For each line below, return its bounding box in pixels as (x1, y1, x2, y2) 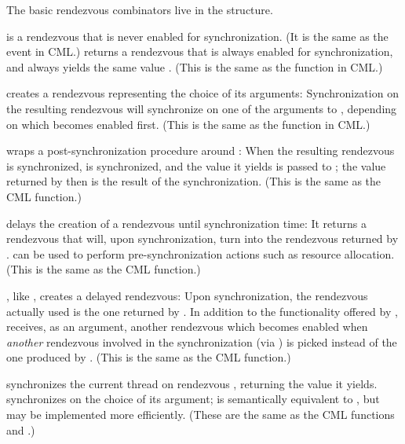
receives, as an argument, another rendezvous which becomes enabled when (6, 318, 368, 335)
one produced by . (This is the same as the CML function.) (6, 349, 291, 365)
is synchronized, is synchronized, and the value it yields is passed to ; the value (6, 157, 386, 174)
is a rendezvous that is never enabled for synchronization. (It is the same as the (6, 28, 389, 44)
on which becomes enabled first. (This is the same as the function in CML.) (6, 116, 370, 132)
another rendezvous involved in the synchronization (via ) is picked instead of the (6, 333, 397, 350)
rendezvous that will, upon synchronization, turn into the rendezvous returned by (6, 230, 399, 247)
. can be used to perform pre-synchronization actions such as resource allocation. (6, 245, 395, 262)
